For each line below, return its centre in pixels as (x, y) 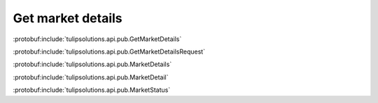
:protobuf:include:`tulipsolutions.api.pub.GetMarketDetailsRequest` (109, 51)
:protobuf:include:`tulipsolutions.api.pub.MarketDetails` (92, 64)
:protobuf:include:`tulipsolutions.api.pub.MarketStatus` (92, 90)
